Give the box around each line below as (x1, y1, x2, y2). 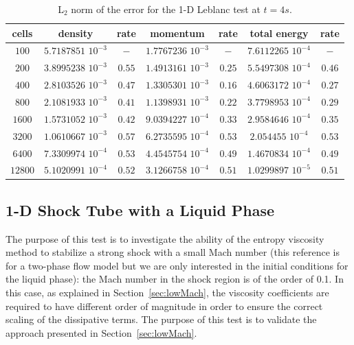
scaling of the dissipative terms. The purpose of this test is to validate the (5, 312, 317, 326)
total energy (250, 25, 309, 40)
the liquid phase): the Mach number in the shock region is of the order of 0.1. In (5, 272, 344, 286)
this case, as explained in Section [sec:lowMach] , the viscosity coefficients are (5, 285, 329, 300)
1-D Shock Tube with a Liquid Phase (5, 199, 275, 220)
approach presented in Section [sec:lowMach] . (5, 325, 197, 340)
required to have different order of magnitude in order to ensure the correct (5, 298, 323, 313)
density (58, 25, 93, 40)
